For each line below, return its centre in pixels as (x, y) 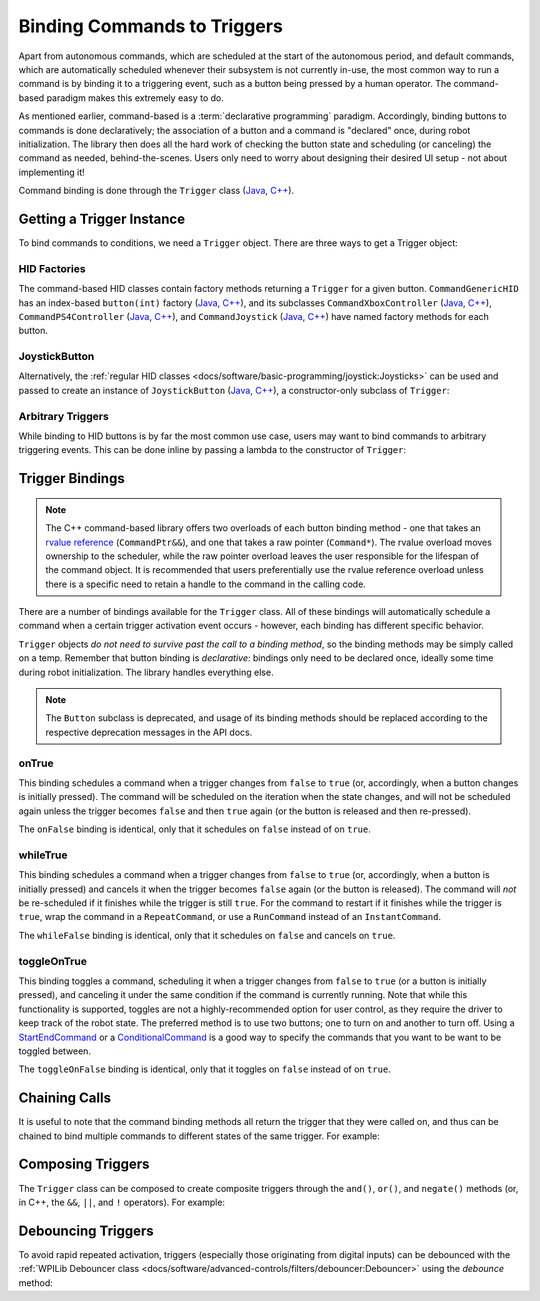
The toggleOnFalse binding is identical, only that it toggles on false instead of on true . (205, 1069)
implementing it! (51, 172)
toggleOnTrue (52, 961)
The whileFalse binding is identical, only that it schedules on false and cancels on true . (207, 935)
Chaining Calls (65, 1098)
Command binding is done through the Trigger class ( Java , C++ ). (156, 191)
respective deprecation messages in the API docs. (149, 732)
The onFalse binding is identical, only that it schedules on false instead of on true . (195, 829)
